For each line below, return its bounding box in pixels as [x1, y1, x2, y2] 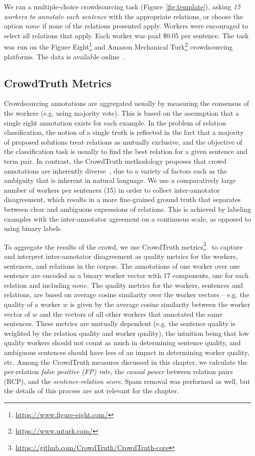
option [4, 21, 23, 31]
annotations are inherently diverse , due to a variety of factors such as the [4, 165, 227, 176]
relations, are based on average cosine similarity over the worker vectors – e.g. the [4, 289, 250, 300]
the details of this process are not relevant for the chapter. [4, 385, 179, 396]
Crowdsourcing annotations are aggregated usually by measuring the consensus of [4, 98, 249, 108]
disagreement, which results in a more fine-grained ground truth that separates [4, 194, 241, 204]
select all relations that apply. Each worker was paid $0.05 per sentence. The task [4, 30, 249, 40]
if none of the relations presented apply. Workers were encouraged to [42, 21, 249, 31]
